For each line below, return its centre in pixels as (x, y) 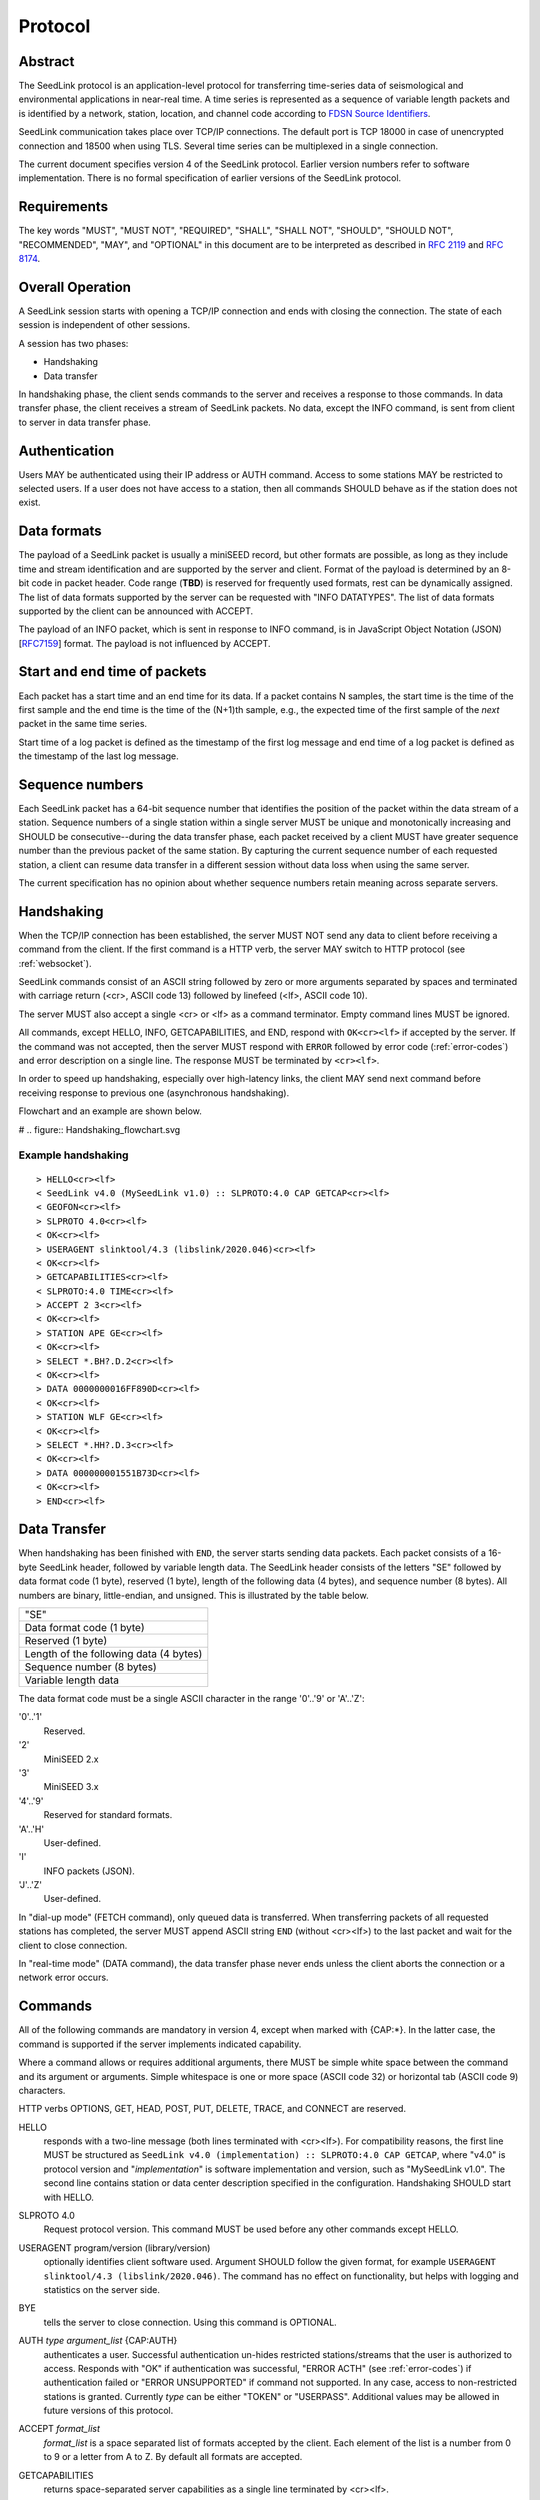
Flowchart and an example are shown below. (110, 1111)
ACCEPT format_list (59, 2429)
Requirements (63, 206)
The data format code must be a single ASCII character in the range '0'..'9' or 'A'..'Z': (191, 1698)
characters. (42, 2090)
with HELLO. (69, 2197)
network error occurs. (63, 1977)
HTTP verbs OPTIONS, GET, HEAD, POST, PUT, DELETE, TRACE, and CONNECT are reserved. (212, 2109)
